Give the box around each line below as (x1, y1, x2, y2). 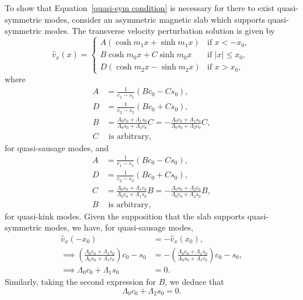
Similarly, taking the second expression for (5, 275, 156, 288)
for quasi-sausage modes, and (5, 141, 109, 154)
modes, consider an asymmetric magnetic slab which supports (44, 13, 265, 25)
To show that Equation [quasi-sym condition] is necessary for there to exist (5, 2, 275, 13)
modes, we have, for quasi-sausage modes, (44, 221, 193, 233)
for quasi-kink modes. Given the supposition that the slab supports (5, 210, 245, 222)
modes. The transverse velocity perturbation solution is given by (44, 25, 275, 37)
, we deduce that (165, 275, 224, 288)
